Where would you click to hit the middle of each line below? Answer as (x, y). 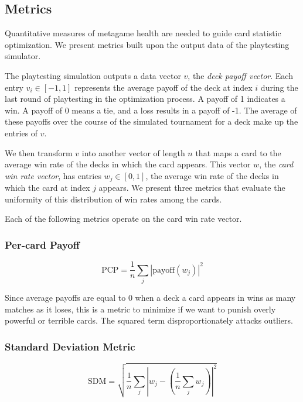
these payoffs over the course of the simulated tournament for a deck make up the (151, 121)
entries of (21, 133)
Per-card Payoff (42, 244)
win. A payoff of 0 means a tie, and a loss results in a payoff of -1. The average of (151, 110)
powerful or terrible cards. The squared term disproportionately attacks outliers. (149, 320)
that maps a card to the (238, 152)
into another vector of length (133, 152)
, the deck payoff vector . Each (240, 75)
